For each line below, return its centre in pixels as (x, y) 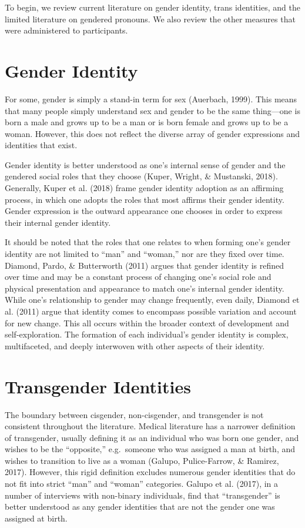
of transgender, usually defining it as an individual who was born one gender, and (152, 437)
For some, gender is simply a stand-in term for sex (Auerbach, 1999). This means (151, 98)
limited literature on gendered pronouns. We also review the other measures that (150, 19)
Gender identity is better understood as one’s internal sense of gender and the (145, 164)
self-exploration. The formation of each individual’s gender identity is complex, (147, 334)
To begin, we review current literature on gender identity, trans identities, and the (152, 7)
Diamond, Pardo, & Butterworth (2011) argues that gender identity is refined (145, 265)
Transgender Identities (98, 386)
